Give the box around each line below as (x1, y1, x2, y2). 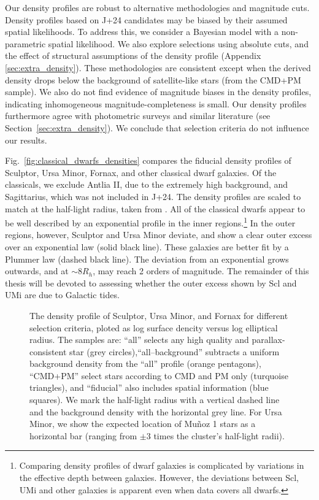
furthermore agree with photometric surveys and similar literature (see (5, 109, 271, 122)
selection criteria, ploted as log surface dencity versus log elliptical (29, 321, 278, 334)
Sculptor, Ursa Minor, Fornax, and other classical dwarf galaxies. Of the (5, 166, 277, 179)
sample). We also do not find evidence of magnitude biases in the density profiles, (5, 85, 312, 98)
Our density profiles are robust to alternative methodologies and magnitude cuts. (5, 1, 310, 13)
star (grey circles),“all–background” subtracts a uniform (69, 345, 280, 358)
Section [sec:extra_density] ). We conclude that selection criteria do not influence (5, 121, 309, 134)
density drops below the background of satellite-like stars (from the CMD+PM (5, 73, 301, 86)
